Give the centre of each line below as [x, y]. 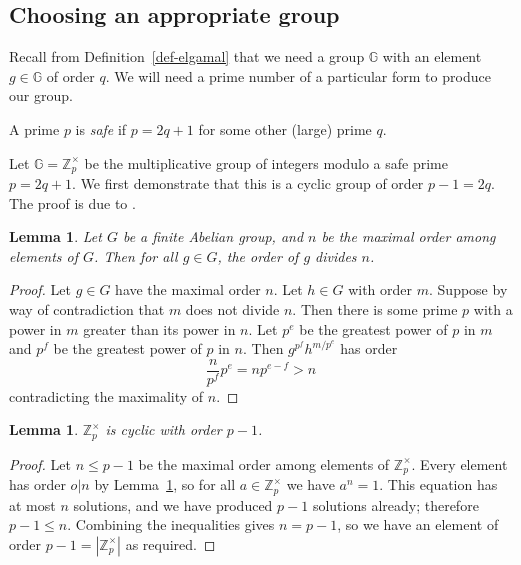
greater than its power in [159, 328]
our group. [41, 95]
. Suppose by [468, 289]
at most [32, 504]
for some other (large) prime [285, 128]
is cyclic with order [163, 429]
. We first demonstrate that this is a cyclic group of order [248, 183]
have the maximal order [188, 289]
